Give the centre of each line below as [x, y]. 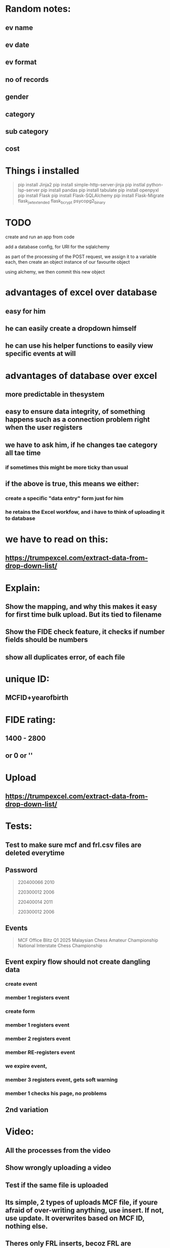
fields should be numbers [47, 640]
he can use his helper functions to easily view [79, 346]
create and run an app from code [40, 237]
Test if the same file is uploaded [57, 1185]
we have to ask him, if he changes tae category [81, 445]
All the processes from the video [58, 1150]
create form [20, 1011]
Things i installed [42, 171]
